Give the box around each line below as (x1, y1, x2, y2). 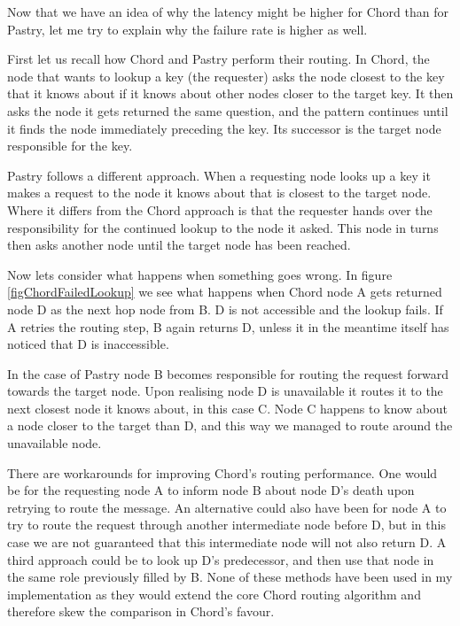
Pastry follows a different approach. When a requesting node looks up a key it (7, 166, 431, 184)
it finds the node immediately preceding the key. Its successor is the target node (7, 119, 441, 137)
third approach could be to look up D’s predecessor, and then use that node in (7, 550, 434, 568)
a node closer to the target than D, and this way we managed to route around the (7, 416, 453, 435)
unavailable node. (7, 434, 102, 452)
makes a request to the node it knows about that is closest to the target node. (7, 183, 432, 202)
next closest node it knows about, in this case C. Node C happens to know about (7, 398, 448, 417)
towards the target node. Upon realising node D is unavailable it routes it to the (7, 382, 443, 400)
